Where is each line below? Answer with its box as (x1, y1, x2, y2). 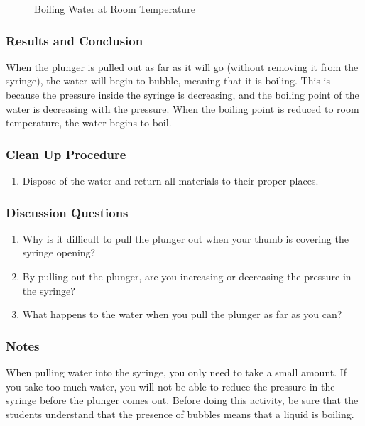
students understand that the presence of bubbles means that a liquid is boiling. (6, 406, 354, 421)
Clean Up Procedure (6, 145, 126, 163)
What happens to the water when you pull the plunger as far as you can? (22, 307, 342, 322)
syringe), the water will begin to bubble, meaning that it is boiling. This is (6, 73, 330, 88)
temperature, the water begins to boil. (6, 115, 172, 130)
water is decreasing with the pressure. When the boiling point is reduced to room (6, 101, 359, 116)
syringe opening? (22, 245, 96, 260)
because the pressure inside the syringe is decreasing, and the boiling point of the (6, 87, 359, 102)
